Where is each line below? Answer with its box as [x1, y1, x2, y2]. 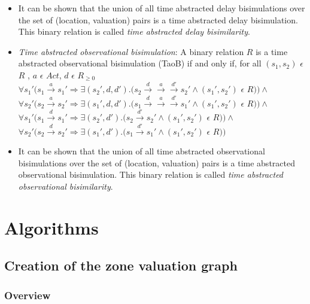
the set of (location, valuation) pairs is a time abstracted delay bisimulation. [18, 13, 298, 26]
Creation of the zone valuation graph [4, 256, 238, 275]
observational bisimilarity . [18, 180, 113, 192]
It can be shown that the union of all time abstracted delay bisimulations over [18, 2, 305, 14]
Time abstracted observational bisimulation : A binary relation [18, 45, 244, 57]
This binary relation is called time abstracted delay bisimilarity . [18, 25, 250, 38]
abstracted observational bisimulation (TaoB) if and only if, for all [18, 57, 262, 69]
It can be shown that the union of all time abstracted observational [18, 145, 265, 157]
